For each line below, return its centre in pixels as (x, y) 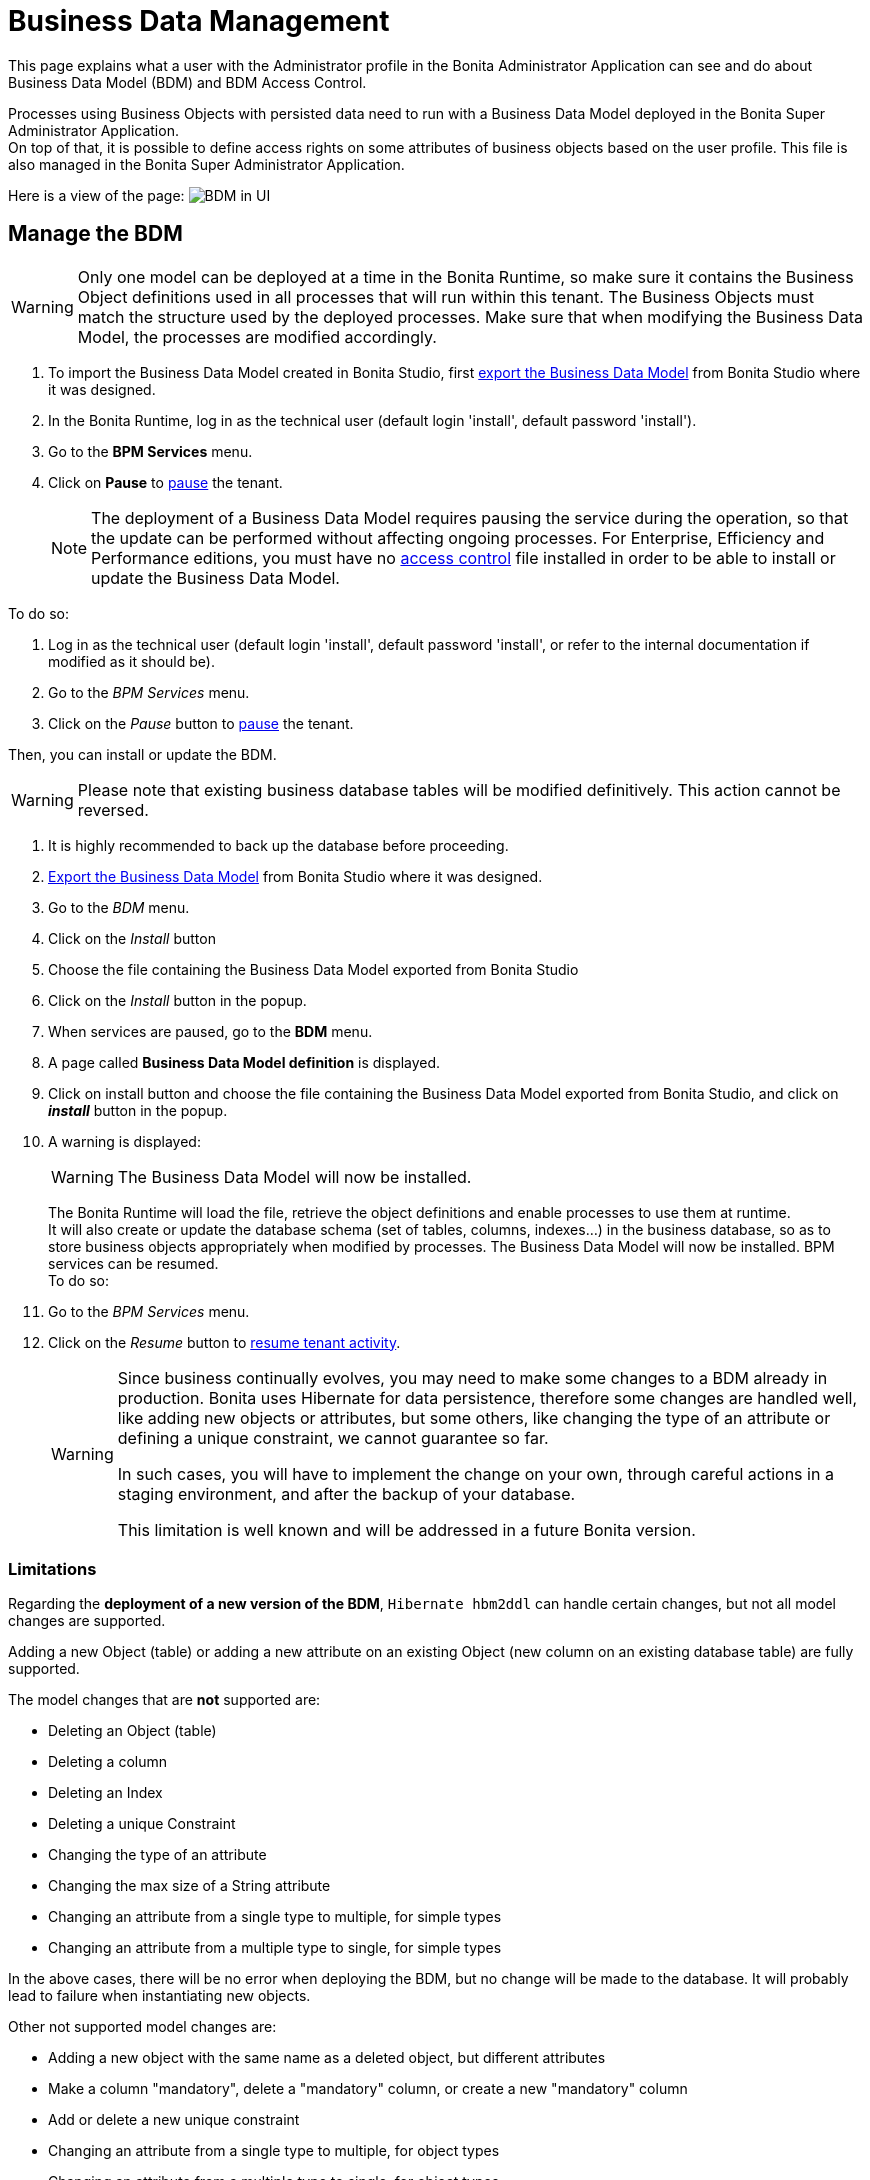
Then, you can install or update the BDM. (142, 754)
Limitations (52, 1568)
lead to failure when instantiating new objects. (159, 1996)
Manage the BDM (95, 234)
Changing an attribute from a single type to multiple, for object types (274, 2151)
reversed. (113, 809)
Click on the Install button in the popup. (177, 1000)
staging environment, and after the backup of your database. (346, 1493)
